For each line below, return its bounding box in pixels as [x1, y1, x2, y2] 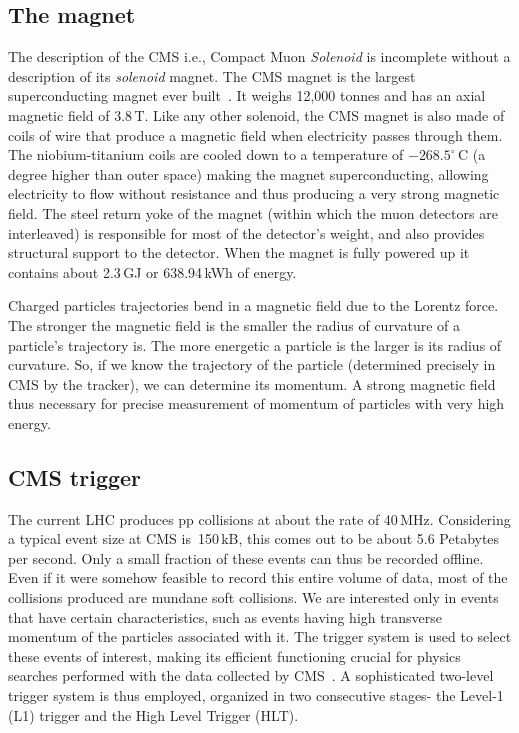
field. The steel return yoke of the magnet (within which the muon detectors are [8, 202, 498, 223]
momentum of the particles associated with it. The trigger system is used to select [8, 626, 512, 647]
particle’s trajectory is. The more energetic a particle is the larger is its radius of [8, 334, 502, 355]
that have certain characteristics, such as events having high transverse [8, 606, 442, 627]
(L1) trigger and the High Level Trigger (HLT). [8, 704, 299, 725]
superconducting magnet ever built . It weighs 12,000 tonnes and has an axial [8, 85, 486, 106]
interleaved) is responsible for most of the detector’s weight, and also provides [8, 222, 485, 243]
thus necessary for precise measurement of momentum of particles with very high [8, 393, 505, 414]
